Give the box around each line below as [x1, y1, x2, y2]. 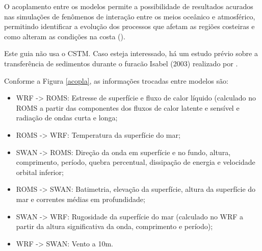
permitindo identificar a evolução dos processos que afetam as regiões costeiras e [4, 21, 255, 32]
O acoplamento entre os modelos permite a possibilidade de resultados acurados [4, 1, 253, 11]
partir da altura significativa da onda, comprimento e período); [16, 221, 213, 232]
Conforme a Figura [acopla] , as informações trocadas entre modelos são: [4, 75, 228, 86]
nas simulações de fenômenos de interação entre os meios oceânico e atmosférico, [4, 11, 255, 21]
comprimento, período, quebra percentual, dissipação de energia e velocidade [16, 157, 255, 167]
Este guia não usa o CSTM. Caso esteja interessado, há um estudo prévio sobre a [4, 48, 258, 59]
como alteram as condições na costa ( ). [4, 31, 125, 41]
